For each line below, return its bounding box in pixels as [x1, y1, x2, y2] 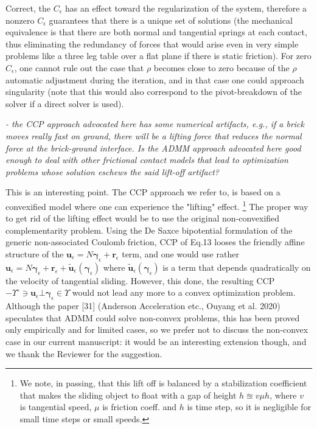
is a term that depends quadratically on [162, 260, 311, 273]
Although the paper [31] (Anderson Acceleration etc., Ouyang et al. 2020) [5, 299, 280, 312]
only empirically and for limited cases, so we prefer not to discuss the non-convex [5, 323, 308, 336]
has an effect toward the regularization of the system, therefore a [65, 2, 307, 14]
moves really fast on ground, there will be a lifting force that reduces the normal [5, 129, 302, 142]
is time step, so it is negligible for [187, 400, 312, 413]
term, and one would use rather [122, 247, 239, 260]
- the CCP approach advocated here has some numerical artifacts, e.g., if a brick [5, 117, 304, 130]
